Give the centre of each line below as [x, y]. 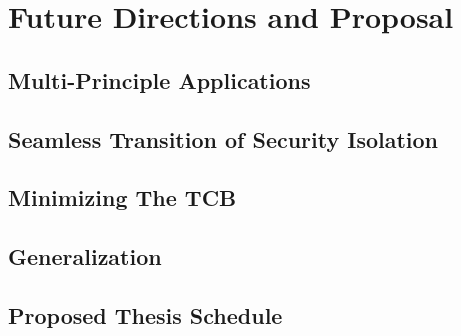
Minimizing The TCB [122, 197]
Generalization [85, 256]
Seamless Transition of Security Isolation [223, 138]
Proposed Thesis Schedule [145, 314]
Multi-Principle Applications [159, 79]
